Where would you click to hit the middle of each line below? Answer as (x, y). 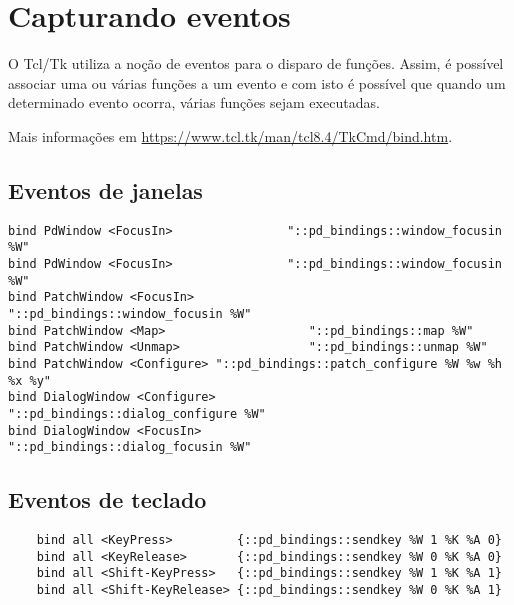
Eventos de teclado (107, 499)
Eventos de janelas (105, 189)
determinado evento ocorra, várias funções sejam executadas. (194, 102)
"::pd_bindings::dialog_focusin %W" (130, 447)
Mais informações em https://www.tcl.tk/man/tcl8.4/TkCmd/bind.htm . (230, 135)
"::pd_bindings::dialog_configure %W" (137, 413)
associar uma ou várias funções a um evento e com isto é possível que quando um (257, 82)
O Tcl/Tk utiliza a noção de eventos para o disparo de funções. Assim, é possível (256, 63)
